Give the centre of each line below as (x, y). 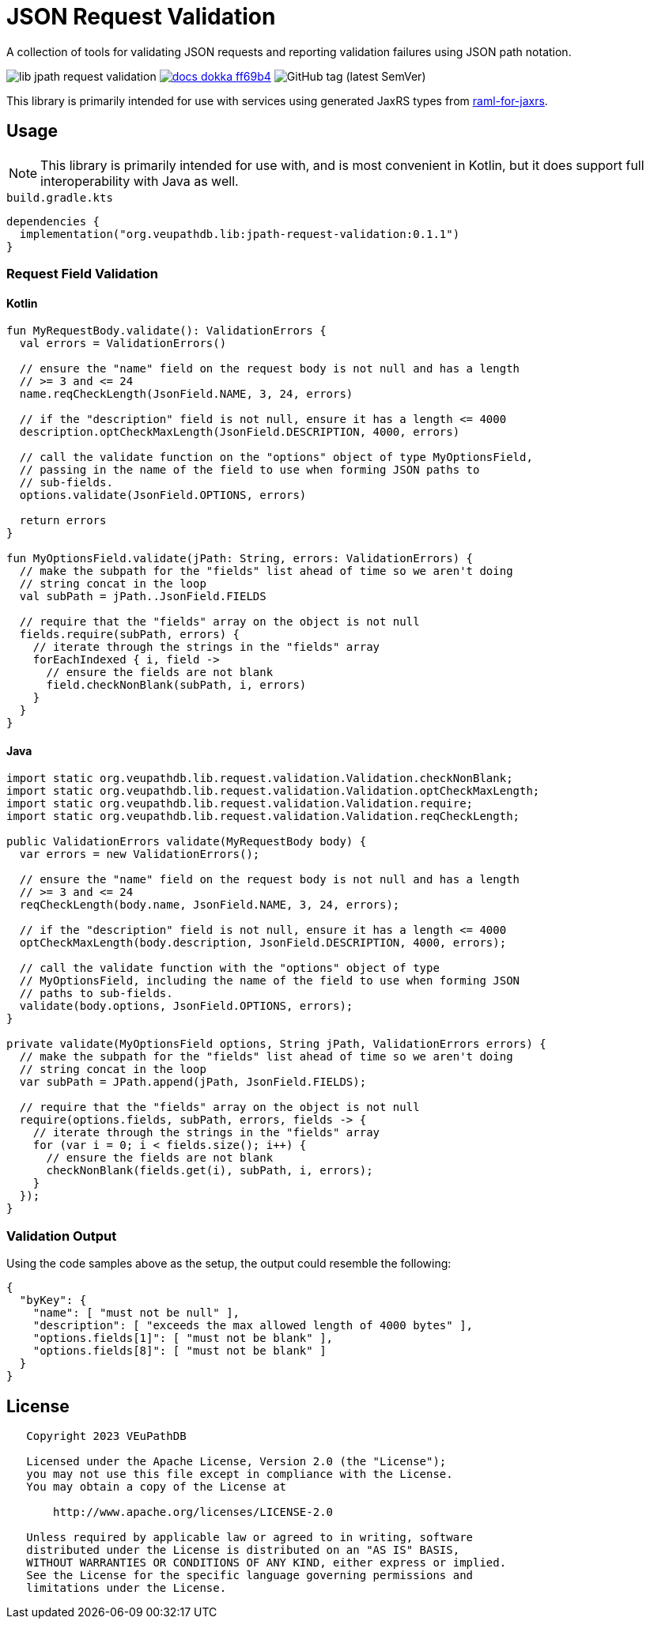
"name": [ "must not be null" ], (136, 1313)
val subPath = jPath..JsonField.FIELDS (143, 597)
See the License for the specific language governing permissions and (250, 1575)
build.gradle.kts (60, 197)
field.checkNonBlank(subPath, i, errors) (176, 685)
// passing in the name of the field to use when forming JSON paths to (249, 470)
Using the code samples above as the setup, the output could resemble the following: (229, 1264)
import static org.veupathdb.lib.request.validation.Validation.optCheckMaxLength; (273, 791)
